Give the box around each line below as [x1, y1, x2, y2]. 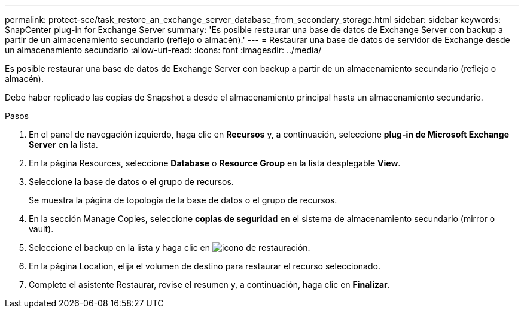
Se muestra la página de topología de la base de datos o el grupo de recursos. [29, 195, 337, 205]
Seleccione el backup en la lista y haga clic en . [29, 242, 310, 253]
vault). [29, 224, 54, 234]
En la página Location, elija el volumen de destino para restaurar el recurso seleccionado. [29, 261, 380, 271]
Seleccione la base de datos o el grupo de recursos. [29, 177, 234, 187]
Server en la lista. [29, 139, 98, 150]
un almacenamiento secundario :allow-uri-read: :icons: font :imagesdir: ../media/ [5, 45, 322, 55]
